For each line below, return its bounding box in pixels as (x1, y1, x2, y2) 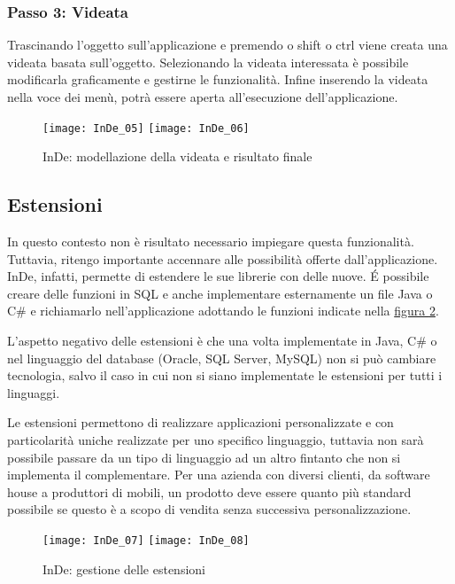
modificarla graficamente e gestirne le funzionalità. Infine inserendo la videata (7, 70, 428, 89)
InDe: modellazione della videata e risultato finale (42, 147, 312, 166)
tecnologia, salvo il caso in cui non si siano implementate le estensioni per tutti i (7, 366, 443, 385)
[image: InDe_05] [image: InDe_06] (42, 121, 250, 135)
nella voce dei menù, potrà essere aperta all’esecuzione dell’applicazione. (7, 88, 398, 105)
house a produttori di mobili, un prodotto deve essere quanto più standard (7, 482, 412, 501)
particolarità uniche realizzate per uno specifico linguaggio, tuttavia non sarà (7, 430, 424, 448)
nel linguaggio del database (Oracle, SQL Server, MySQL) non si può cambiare (7, 348, 436, 367)
